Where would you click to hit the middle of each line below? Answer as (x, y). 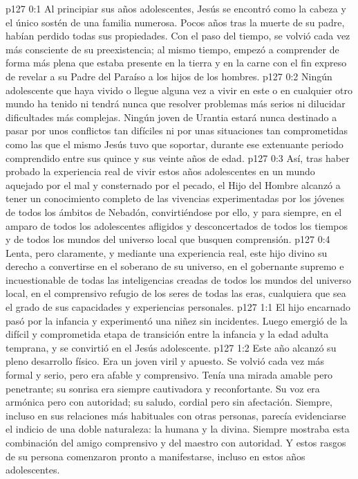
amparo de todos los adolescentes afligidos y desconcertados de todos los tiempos (177, 225)
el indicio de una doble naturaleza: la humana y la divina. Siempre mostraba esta (178, 429)
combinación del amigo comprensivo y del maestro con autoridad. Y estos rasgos (176, 442)
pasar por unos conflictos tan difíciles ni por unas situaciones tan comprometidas (177, 130)
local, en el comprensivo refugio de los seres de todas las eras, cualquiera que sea (176, 293)
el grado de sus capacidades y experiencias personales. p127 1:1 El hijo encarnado (178, 307)
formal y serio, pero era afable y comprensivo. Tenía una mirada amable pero (169, 375)
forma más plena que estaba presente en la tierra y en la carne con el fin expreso (176, 63)
